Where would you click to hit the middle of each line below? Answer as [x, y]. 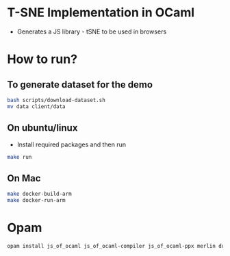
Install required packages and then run [72, 144]
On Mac [24, 178]
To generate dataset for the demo [80, 85]
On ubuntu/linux [42, 128]
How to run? [42, 59]
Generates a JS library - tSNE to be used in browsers [92, 31]
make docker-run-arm [37, 201]
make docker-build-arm [39, 194]
